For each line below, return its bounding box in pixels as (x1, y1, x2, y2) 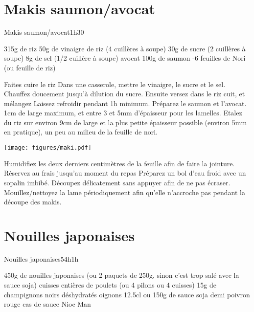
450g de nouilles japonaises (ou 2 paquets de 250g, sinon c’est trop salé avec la (4, 270, 239, 280)
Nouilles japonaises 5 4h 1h (4, 253, 79, 264)
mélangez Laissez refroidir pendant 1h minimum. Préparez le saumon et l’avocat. (4, 98, 247, 108)
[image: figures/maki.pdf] (4, 144, 92, 152)
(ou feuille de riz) (4, 62, 56, 72)
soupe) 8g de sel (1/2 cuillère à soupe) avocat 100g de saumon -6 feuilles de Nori (4, 53, 246, 63)
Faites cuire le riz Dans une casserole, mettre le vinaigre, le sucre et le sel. (4, 79, 226, 89)
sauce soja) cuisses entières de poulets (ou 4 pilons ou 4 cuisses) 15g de (4, 280, 217, 290)
